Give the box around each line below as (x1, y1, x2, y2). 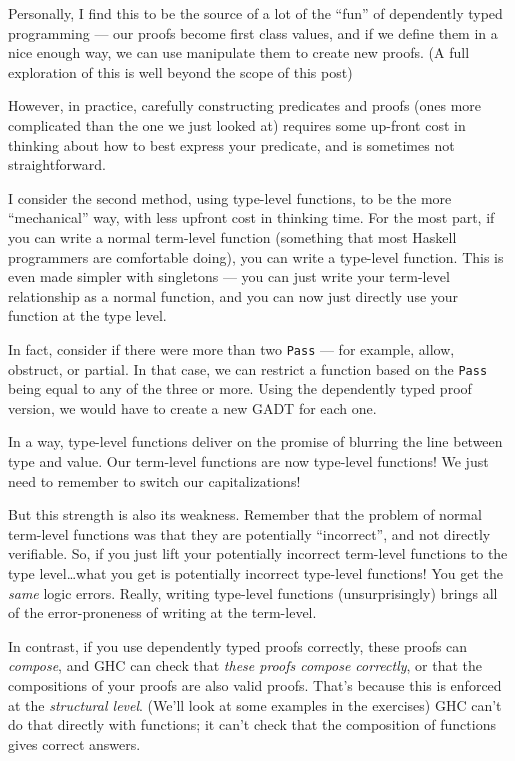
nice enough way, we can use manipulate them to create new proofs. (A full (8, 42, 470, 63)
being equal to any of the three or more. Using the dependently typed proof (8, 378, 472, 399)
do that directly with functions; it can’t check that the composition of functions (8, 714, 496, 735)
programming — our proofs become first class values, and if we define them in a (8, 22, 498, 43)
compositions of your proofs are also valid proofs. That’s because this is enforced (8, 674, 502, 695)
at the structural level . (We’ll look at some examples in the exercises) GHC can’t (8, 694, 502, 715)
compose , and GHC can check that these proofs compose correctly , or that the (8, 655, 483, 676)
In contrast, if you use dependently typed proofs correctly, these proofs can (8, 635, 468, 656)
